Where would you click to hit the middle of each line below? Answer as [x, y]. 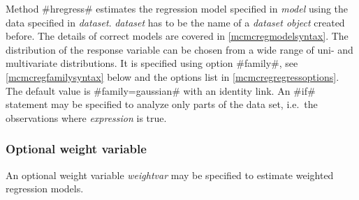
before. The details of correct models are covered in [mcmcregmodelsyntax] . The [177, 36]
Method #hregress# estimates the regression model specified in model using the [177, 8]
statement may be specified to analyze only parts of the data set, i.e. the [162, 104]
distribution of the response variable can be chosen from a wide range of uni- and [179, 49]
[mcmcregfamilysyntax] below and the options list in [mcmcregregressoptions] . [173, 76]
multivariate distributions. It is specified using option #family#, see [152, 63]
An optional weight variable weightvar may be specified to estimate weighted [170, 175]
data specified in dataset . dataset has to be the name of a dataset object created [175, 22]
